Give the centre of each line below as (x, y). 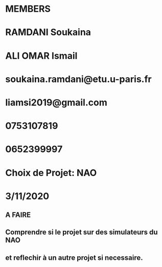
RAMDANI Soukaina (48, 32)
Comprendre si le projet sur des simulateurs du (82, 232)
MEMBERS (28, 9)
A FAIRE (18, 215)
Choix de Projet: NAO (51, 173)
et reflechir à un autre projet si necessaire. (74, 258)
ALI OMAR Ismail (41, 55)
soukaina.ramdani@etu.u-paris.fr (78, 79)
